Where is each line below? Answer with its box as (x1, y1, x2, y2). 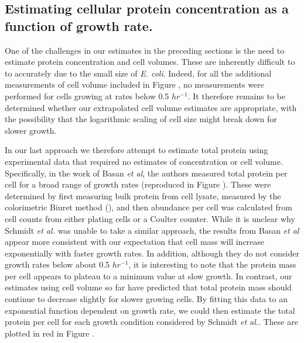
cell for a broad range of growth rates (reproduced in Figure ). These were (5, 178, 271, 190)
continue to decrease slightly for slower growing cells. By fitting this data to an (5, 293, 288, 305)
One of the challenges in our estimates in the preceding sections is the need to (5, 44, 285, 56)
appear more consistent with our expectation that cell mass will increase (5, 235, 265, 248)
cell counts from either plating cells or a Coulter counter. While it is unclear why (5, 212, 295, 224)
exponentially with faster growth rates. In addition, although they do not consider (5, 247, 299, 259)
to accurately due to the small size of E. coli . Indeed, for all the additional (5, 67, 272, 79)
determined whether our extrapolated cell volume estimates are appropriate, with (5, 101, 297, 113)
